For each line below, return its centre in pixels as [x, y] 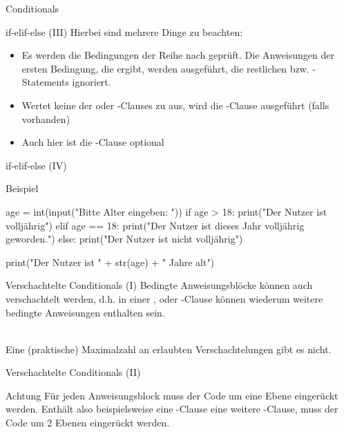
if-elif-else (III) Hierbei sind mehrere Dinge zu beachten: [124, 31]
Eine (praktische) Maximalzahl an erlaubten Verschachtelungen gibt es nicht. [169, 349]
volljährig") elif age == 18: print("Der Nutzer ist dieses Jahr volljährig [155, 225]
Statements [45, 82]
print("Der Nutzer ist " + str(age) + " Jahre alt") [110, 262]
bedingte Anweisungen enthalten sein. [85, 312]
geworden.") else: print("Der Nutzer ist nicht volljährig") [124, 239]
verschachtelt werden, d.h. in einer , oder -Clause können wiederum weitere [164, 298]
